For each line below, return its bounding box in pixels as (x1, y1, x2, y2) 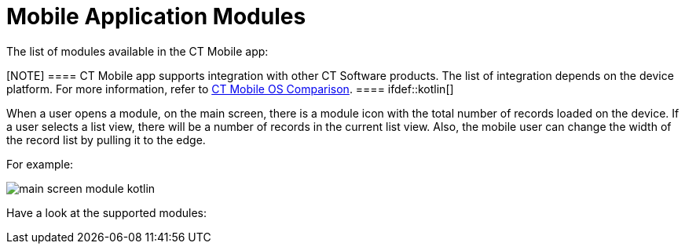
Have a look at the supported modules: (6, 205, 207, 219)
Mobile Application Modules (6, 3, 306, 30)
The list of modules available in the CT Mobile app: (6, 44, 269, 58)
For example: (6, 157, 74, 171)
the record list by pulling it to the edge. (6, 132, 206, 147)
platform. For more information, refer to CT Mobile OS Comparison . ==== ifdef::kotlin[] (6, 82, 454, 96)
